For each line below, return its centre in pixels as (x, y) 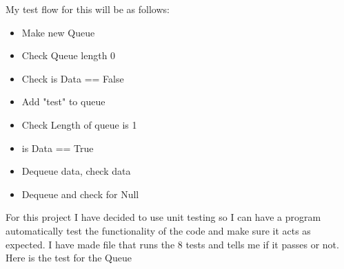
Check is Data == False (73, 78)
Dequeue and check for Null (80, 194)
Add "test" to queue (63, 101)
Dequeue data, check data (76, 171)
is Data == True (58, 148)
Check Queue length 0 (69, 55)
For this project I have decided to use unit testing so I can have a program (163, 217)
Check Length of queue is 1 (79, 124)
